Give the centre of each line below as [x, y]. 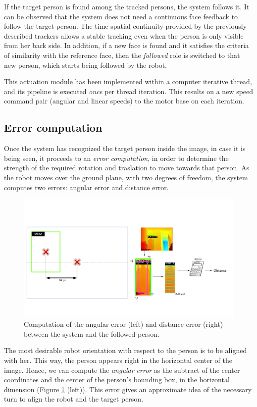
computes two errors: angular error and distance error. [86, 187]
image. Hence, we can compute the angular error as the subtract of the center [122, 370]
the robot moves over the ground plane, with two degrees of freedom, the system [126, 177]
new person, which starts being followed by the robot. [85, 65]
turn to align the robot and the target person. [74, 399]
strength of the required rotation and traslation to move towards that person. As [127, 168]
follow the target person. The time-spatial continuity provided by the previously [126, 26]
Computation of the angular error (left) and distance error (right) [124, 324]
